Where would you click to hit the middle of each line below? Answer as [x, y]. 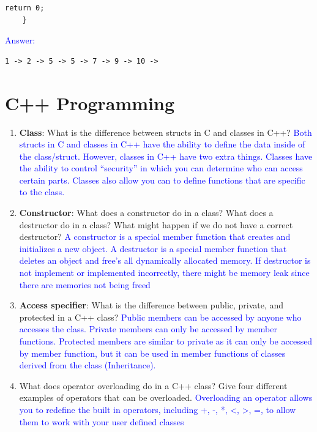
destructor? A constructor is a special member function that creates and [155, 236]
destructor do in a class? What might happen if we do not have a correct [156, 224]
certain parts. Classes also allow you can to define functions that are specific [162, 180]
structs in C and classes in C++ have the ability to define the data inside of [162, 144]
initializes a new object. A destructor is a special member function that [153, 248]
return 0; [25, 8]
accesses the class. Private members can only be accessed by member [148, 329]
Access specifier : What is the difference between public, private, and [151, 305]
